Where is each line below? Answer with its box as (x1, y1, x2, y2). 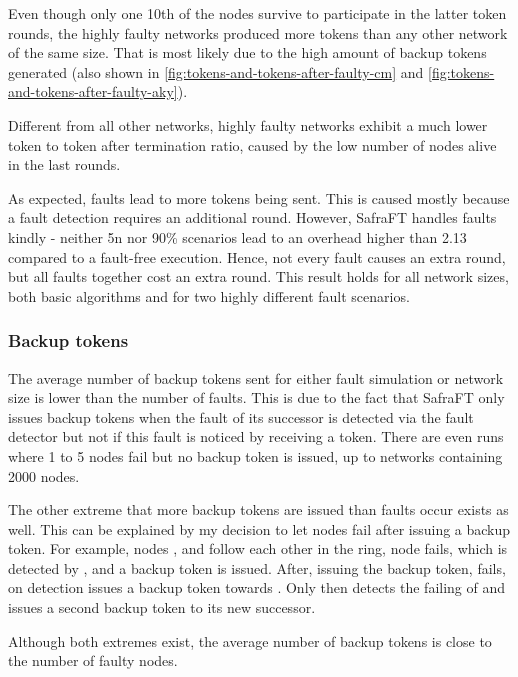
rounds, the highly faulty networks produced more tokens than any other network (8, 22, 508, 43)
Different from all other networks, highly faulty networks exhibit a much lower (8, 114, 488, 135)
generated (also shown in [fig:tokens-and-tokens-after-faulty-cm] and (8, 61, 424, 82)
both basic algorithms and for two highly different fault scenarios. (8, 285, 410, 306)
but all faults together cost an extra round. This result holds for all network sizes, (8, 266, 509, 287)
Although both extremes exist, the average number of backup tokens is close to (8, 630, 492, 651)
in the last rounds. (8, 154, 121, 175)
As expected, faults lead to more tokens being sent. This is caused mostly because (8, 187, 510, 208)
